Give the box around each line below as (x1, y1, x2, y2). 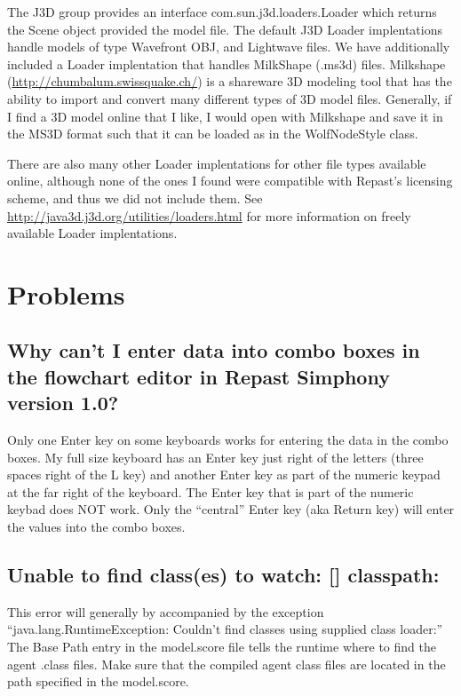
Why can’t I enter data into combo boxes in (7, 336, 420, 364)
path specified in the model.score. (7, 672, 189, 691)
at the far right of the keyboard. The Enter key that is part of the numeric (7, 482, 414, 501)
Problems (7, 275, 125, 312)
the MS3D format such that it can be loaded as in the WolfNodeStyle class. (7, 124, 418, 143)
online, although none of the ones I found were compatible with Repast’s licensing (7, 171, 453, 190)
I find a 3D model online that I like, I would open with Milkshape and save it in (7, 107, 443, 125)
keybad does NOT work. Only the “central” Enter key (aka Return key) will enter (7, 500, 455, 518)
